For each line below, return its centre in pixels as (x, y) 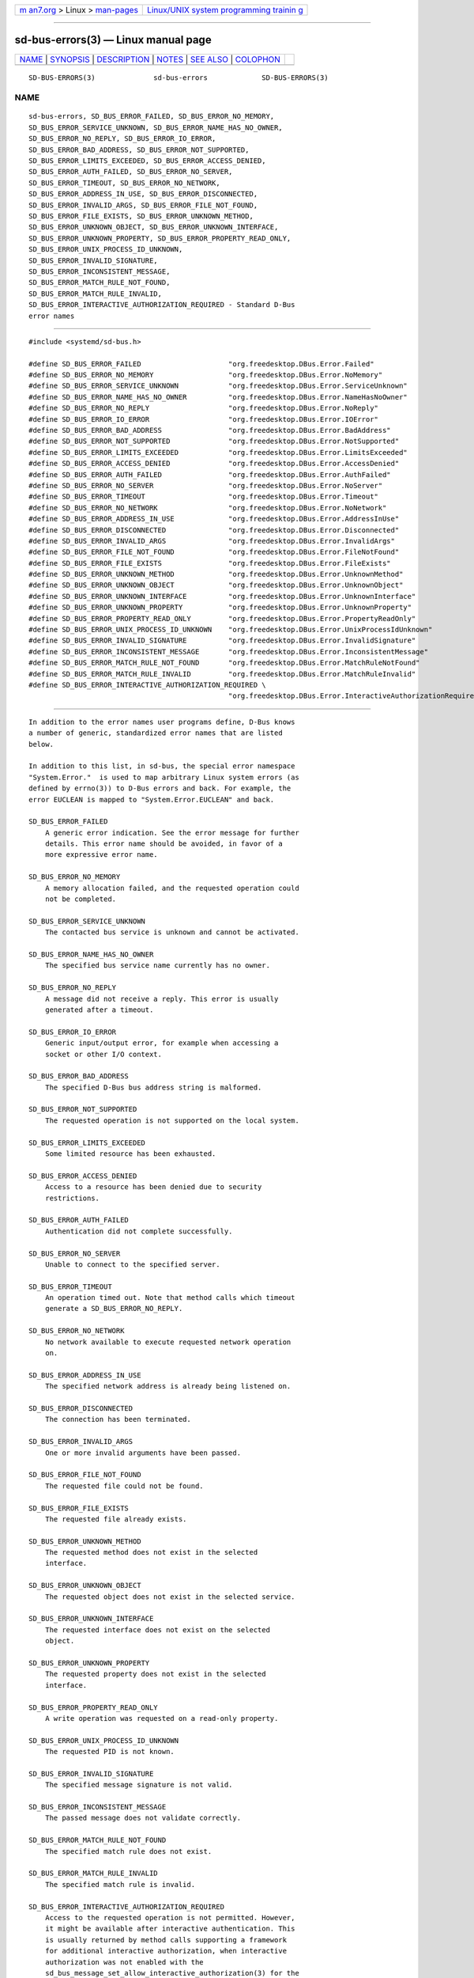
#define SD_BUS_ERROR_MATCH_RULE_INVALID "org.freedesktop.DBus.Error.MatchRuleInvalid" (222, 674)
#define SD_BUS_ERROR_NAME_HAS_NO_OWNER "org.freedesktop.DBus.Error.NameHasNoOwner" (218, 397)
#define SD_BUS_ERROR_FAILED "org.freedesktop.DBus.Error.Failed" (201, 364)
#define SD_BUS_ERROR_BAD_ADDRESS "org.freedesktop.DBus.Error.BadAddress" (210, 430)
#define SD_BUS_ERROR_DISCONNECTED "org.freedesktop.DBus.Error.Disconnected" (214, 530)
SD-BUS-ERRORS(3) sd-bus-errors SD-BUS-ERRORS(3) (179, 78)
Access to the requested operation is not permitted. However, (170, 1917)
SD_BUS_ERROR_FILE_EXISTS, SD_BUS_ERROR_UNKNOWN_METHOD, (141, 216)
